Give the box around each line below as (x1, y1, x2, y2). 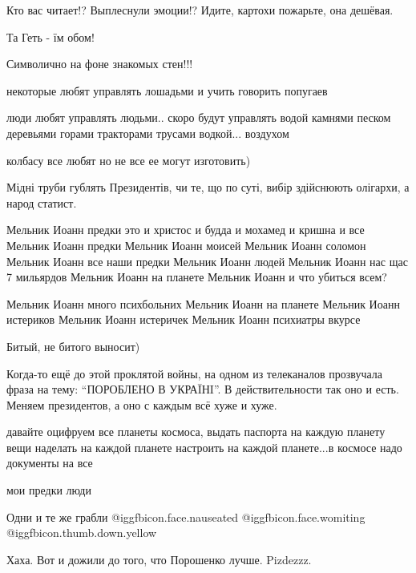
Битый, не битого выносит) (6, 337, 140, 354)
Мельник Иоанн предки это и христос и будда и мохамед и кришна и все (6, 221, 365, 238)
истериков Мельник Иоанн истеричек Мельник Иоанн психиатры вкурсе (6, 311, 361, 328)
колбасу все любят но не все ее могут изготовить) (6, 151, 251, 168)
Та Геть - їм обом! (6, 28, 95, 45)
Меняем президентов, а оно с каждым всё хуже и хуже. (6, 396, 277, 413)
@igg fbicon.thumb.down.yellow (6, 524, 157, 541)
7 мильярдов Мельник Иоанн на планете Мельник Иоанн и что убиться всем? (6, 268, 387, 285)
